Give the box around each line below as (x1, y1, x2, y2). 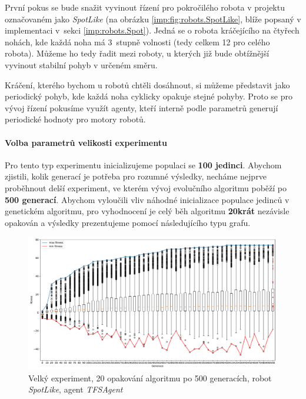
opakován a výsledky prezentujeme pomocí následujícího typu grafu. (5, 216, 251, 228)
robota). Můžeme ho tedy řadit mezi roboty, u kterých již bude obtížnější (5, 47, 270, 59)
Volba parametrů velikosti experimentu (5, 136, 167, 148)
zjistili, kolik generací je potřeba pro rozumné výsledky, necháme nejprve (5, 170, 267, 182)
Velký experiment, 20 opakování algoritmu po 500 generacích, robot (28, 371, 272, 384)
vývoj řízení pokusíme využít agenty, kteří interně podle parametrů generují (5, 101, 278, 114)
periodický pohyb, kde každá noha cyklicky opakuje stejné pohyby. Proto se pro (5, 90, 292, 102)
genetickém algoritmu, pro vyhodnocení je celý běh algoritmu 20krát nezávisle (5, 205, 290, 217)
